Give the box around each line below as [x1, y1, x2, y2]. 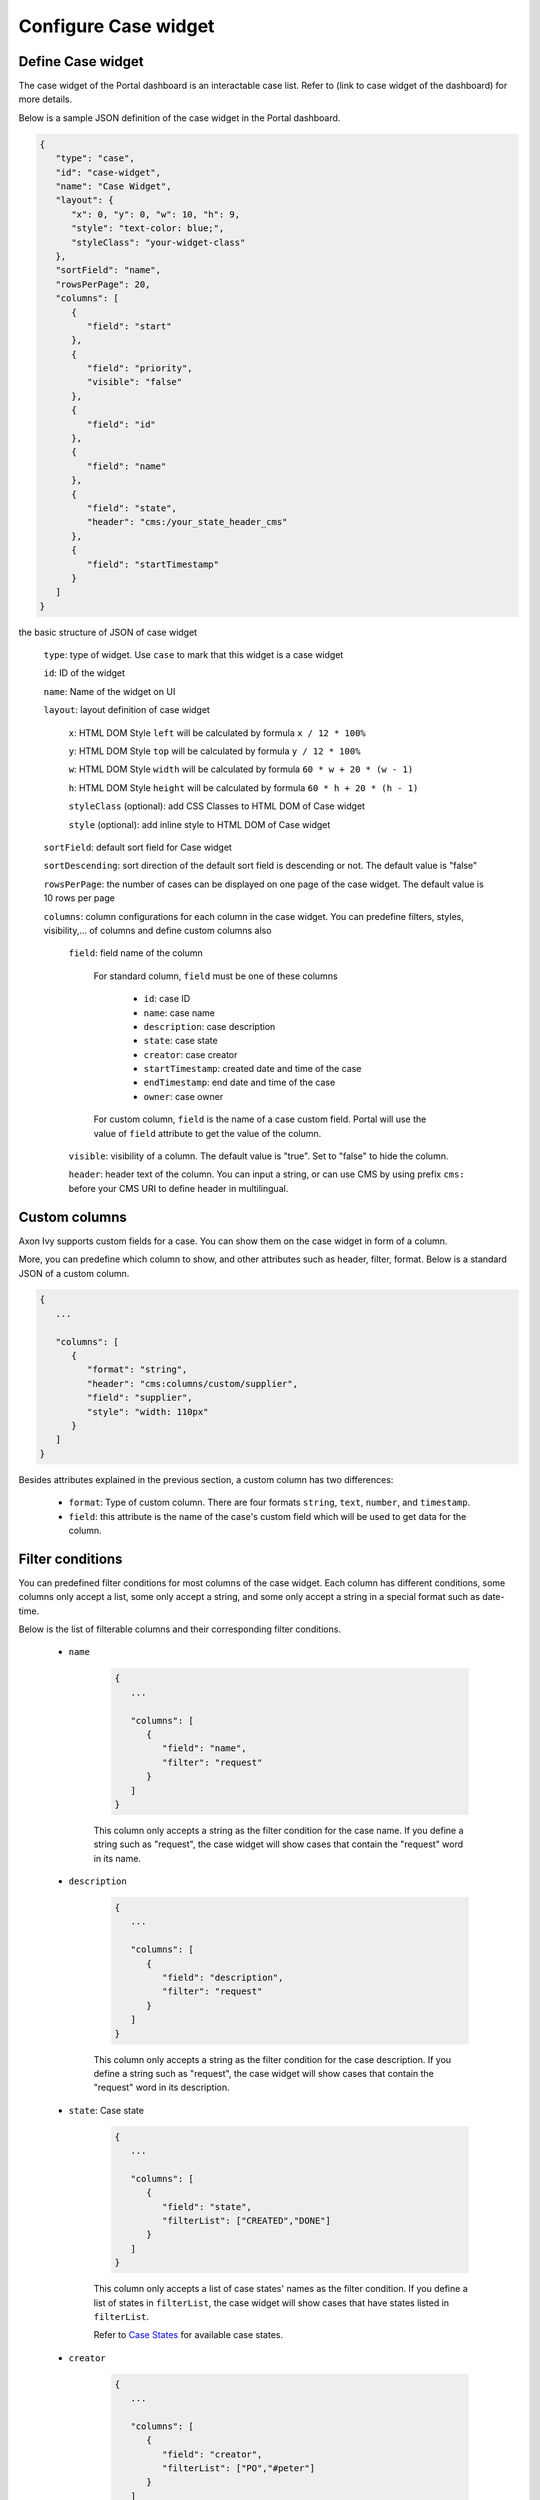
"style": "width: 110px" [86, 1406, 209, 1417]
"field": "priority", [86, 363, 194, 374]
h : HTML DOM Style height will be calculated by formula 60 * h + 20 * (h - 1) [68, 781, 419, 794]
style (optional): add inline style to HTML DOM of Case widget [68, 818, 331, 830]
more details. [18, 93, 73, 105]
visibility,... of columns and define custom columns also [43, 924, 272, 936]
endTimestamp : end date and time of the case [143, 1076, 336, 1089]
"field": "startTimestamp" [86, 558, 220, 570]
